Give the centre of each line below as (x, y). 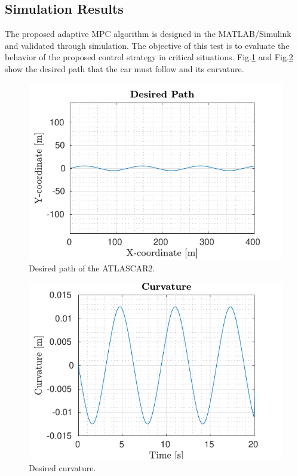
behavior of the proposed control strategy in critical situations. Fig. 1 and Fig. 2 (149, 57)
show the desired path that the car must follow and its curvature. (125, 68)
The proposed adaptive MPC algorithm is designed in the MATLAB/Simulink (148, 34)
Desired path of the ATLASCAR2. (92, 268)
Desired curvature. (62, 467)
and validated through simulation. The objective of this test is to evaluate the (147, 45)
